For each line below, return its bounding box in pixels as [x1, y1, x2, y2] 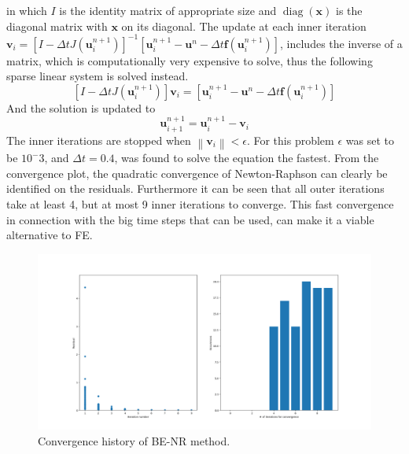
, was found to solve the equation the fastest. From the [114, 149, 379, 166]
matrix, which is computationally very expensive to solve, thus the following [6, 52, 373, 68]
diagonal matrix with [6, 17, 108, 34]
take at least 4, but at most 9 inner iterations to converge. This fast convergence [6, 196, 394, 212]
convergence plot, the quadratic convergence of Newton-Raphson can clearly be [6, 164, 388, 181]
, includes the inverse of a [280, 35, 403, 51]
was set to [345, 131, 394, 148]
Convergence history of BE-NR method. [38, 433, 230, 448]
